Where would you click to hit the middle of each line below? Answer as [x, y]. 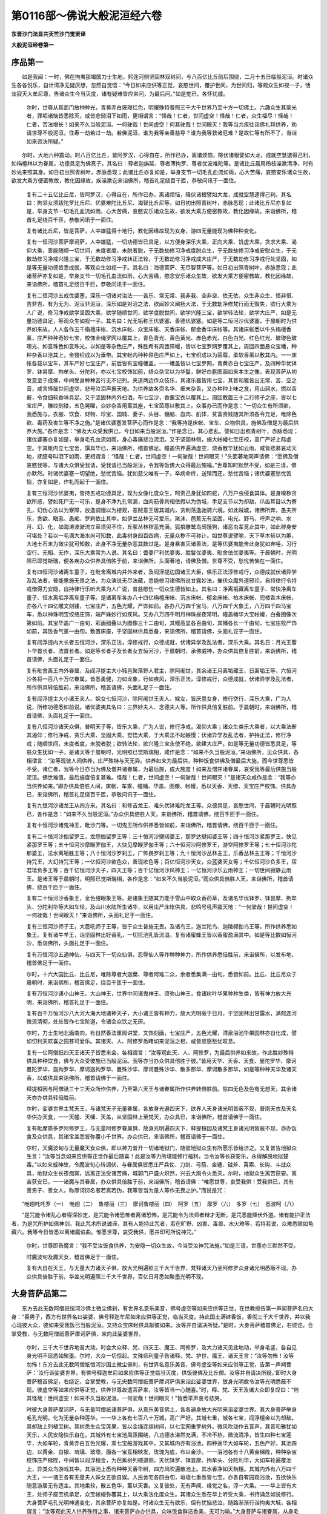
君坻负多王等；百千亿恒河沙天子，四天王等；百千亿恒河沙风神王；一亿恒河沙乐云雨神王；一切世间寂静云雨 [159, 870]
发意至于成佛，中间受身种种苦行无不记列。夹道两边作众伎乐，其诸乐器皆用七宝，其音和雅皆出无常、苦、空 [159, 380]
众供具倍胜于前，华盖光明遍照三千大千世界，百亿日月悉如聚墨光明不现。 [117, 1276]
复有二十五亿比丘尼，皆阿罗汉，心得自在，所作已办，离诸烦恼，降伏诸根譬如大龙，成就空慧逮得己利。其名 [159, 194]
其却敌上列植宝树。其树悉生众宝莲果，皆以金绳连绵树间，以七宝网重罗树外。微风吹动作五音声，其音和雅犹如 [161, 1426]
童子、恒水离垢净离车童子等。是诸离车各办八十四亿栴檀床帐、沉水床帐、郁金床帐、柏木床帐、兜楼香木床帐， [161, 597]
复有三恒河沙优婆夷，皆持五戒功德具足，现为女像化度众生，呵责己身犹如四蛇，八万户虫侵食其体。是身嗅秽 [159, 493]
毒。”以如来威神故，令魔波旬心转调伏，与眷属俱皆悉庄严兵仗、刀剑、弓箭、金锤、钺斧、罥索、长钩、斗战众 [159, 1165]
